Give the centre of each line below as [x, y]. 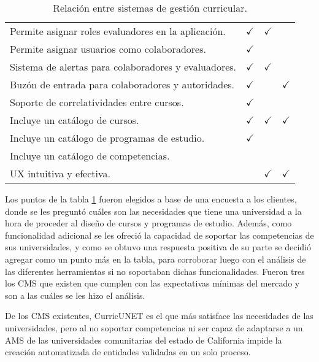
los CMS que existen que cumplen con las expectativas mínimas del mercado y [152, 283]
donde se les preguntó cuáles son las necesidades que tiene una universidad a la [153, 211]
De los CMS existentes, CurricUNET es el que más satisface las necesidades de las [159, 316]
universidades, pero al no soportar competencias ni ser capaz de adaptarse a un [154, 327]
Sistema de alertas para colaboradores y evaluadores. [123, 67]
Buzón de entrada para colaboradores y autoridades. [122, 84]
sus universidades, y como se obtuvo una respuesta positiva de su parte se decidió [158, 247]
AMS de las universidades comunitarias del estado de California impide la [144, 340]
